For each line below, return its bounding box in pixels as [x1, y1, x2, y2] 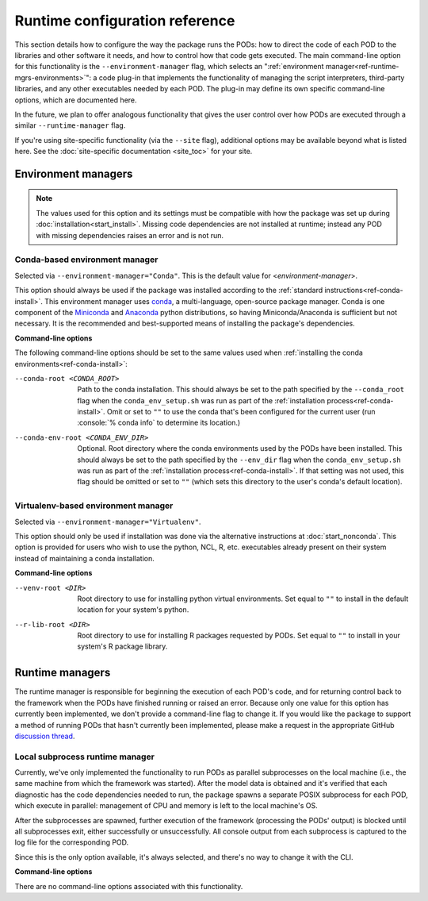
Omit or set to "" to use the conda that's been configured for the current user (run [107, 407, 376, 417]
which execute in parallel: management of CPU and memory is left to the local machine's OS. [14, 801, 318, 811]
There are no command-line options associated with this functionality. [14, 881, 243, 891]
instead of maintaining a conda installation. [14, 553, 155, 563]
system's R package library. [77, 641, 168, 651]
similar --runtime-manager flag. [14, 121, 126, 130]
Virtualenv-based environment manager [14, 500, 174, 511]
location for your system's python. [77, 605, 189, 614]
